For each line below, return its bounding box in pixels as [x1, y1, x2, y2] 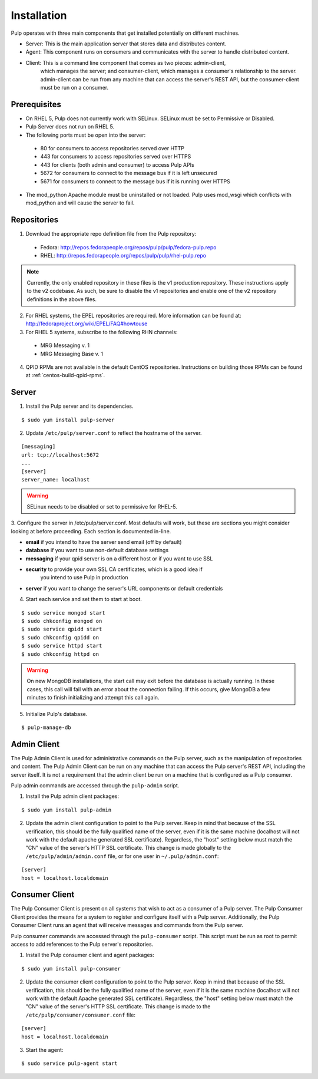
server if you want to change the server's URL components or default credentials [25, 585, 223, 592]
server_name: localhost [21, 476, 90, 483]
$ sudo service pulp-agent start [21, 1060, 118, 1067]
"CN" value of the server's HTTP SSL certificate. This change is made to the [25, 1003, 211, 1010]
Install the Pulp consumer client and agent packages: [25, 952, 154, 959]
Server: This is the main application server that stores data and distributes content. [25, 40, 227, 47]
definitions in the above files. [26, 295, 97, 303]
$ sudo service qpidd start [21, 626, 102, 633]
